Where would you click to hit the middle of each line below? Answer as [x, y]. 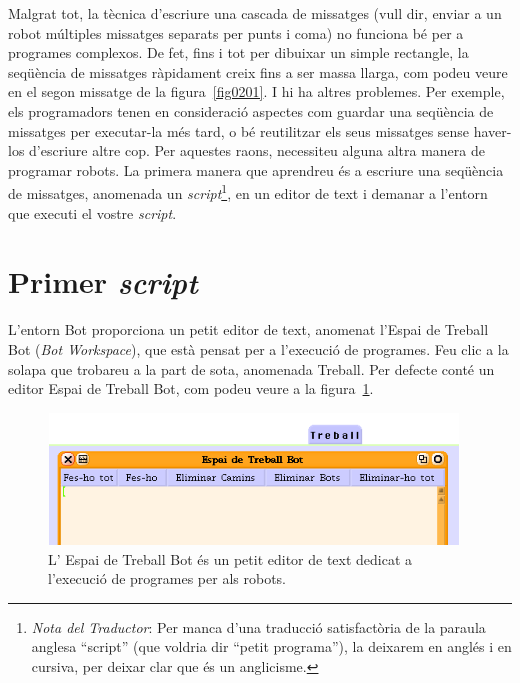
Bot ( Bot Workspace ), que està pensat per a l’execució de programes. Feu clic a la [258, 348]
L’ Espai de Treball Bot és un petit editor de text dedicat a [230, 558]
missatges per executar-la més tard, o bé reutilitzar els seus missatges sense [239, 130]
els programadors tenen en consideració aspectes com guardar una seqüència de [251, 110]
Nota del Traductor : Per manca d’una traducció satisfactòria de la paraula [258, 626]
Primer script [103, 282]
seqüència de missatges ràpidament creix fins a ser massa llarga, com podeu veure [258, 71]
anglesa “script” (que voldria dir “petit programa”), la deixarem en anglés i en [271, 646]
